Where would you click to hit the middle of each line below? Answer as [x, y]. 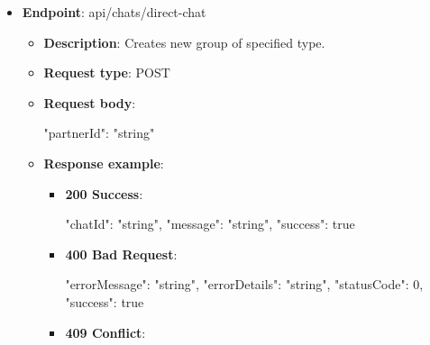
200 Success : [104, 193]
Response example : [104, 163]
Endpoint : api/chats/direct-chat [114, 12]
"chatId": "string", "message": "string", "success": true [210, 224]
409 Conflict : [105, 332]
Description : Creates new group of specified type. [184, 42]
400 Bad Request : [121, 254]
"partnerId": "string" [99, 133]
